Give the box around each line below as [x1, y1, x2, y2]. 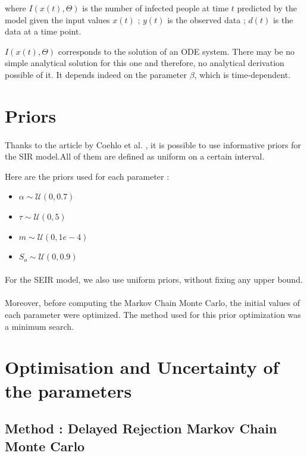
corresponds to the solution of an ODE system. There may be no [58, 45, 295, 57]
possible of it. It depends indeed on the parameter [5, 68, 187, 80]
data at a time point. [5, 25, 82, 38]
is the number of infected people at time [82, 2, 229, 14]
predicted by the [237, 2, 297, 14]
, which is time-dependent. [194, 68, 291, 80]
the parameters [5, 378, 132, 402]
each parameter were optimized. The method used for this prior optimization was [5, 308, 301, 321]
